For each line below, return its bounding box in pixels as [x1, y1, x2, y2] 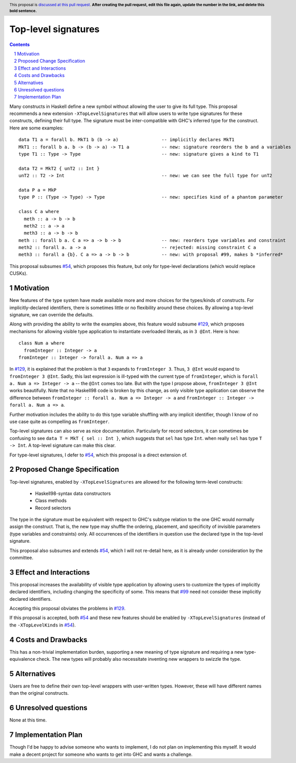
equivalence [9, 656, 36, 662]
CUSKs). [9, 270, 28, 277]
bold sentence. [9, 8, 37, 13]
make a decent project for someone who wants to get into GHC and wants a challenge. [9, 751, 193, 757]
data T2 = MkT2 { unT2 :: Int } [18, 165, 100, 171]
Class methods [35, 498, 67, 504]
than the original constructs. [9, 690, 69, 696]
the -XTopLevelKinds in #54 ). [9, 622, 76, 628]
